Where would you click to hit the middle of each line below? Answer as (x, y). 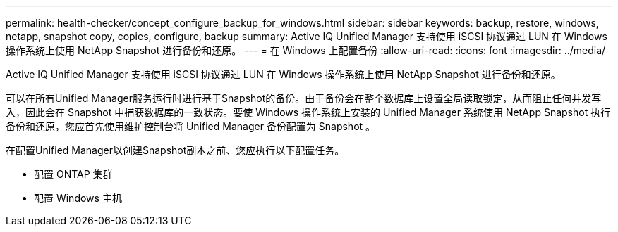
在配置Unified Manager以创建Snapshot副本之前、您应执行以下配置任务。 (175, 150)
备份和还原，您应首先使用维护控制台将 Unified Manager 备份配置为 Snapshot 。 (191, 126)
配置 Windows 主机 (78, 198)
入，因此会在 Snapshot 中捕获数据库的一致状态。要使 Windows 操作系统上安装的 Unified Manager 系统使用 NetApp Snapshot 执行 (308, 112)
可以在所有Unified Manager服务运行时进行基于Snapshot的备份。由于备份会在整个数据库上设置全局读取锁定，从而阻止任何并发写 (304, 98)
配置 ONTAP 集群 (73, 174)
